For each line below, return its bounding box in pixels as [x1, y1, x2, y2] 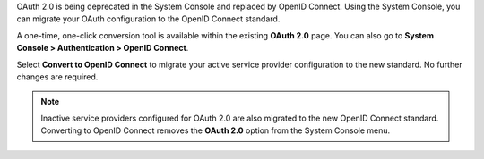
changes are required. [16, 71, 99, 82]
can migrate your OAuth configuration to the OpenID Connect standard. [16, 13, 281, 24]
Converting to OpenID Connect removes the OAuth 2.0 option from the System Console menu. [40, 125, 391, 136]
